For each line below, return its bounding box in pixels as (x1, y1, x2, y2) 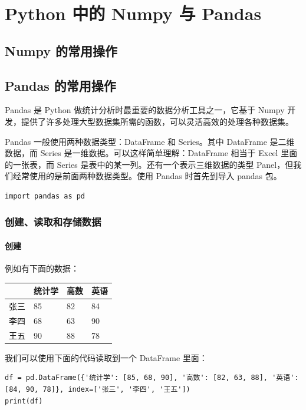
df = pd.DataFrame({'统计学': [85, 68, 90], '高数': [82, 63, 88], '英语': (5, 373, 299, 382)
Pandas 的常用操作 (5, 76, 116, 94)
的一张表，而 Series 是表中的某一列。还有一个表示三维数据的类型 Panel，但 (5, 158, 294, 170)
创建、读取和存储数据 (5, 214, 101, 229)
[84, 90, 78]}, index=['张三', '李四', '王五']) (5, 385, 190, 394)
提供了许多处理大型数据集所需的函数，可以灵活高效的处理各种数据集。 (21, 115, 294, 127)
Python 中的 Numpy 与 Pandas (5, 1, 262, 25)
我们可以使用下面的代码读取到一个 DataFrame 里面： (5, 351, 208, 363)
